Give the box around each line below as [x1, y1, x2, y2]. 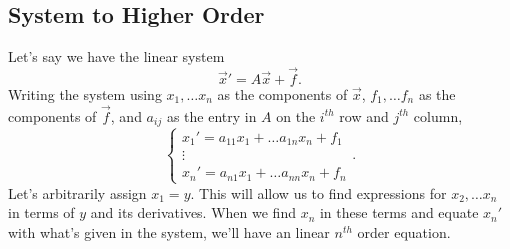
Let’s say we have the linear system [8, 46, 225, 67]
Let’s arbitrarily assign [8, 182, 147, 203]
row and [339, 105, 389, 126]
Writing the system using [8, 84, 162, 105]
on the [276, 105, 316, 126]
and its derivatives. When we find [90, 202, 296, 223]
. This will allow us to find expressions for [190, 182, 447, 203]
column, [413, 105, 463, 126]
